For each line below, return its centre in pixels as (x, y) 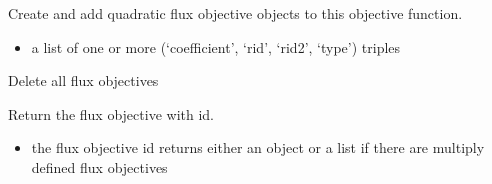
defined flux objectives (99, 166)
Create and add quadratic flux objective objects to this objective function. (235, 13)
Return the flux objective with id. (111, 113)
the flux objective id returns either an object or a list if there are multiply (258, 147)
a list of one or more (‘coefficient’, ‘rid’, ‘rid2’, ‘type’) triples (216, 46)
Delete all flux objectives (83, 80)
